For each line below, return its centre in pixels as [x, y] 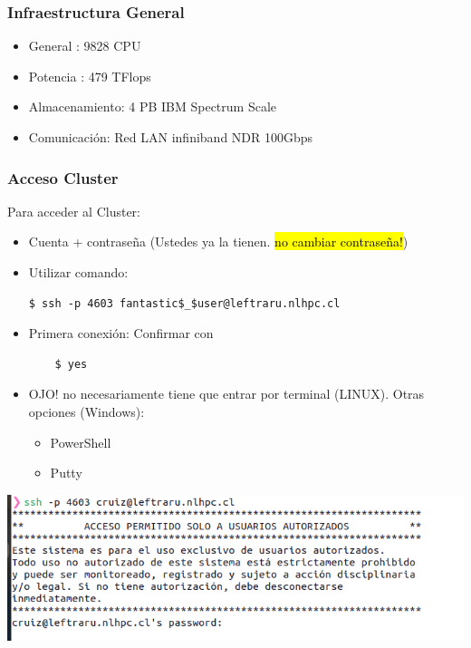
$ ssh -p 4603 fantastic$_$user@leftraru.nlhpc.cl [184, 303]
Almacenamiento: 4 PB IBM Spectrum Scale [153, 106]
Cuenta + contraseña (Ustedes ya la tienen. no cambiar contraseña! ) [218, 242]
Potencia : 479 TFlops [90, 76]
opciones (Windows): [87, 411]
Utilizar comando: [78, 272]
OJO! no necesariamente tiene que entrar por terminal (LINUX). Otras [226, 394]
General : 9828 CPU [85, 46]
